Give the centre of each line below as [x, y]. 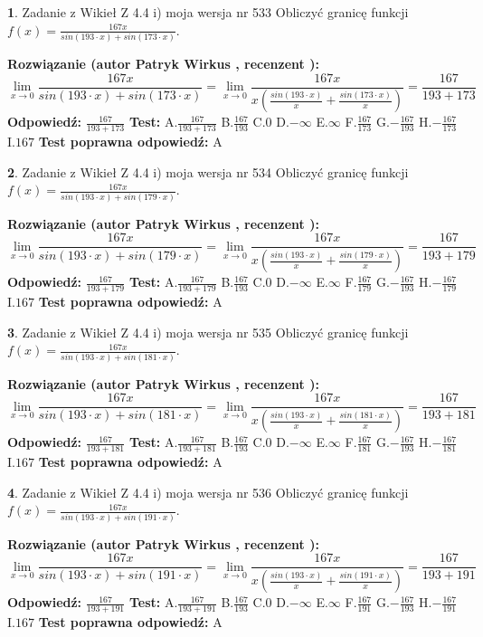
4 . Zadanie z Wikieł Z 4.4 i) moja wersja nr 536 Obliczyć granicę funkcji [208, 492]
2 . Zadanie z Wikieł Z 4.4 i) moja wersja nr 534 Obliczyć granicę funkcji [208, 171]
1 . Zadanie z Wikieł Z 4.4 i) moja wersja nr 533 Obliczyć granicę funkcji [208, 12]
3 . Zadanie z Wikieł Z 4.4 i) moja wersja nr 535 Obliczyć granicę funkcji [208, 332]
